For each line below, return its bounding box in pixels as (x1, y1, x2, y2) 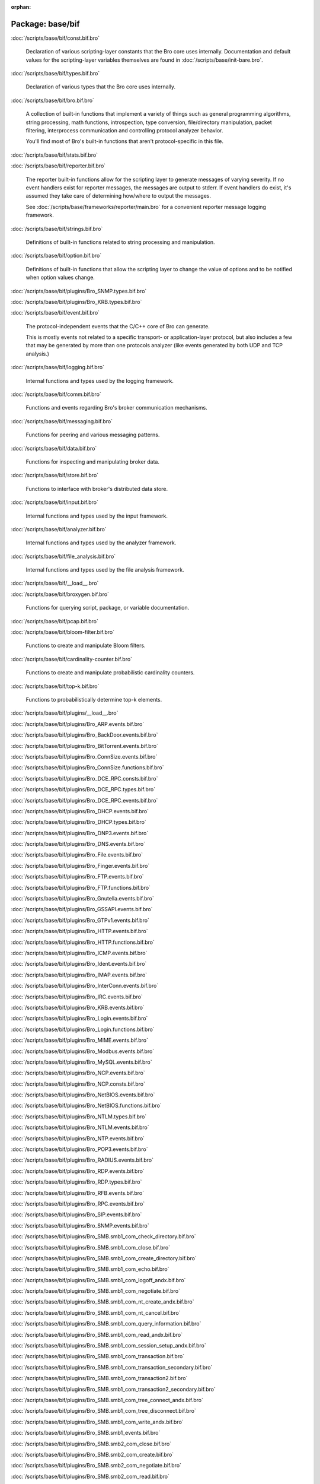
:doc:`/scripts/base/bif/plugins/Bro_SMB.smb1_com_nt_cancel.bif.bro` (11, 1309, 181, 1316)
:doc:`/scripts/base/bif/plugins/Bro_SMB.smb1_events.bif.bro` (11, 1429, 161, 1437)
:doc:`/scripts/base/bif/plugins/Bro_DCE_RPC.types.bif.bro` (11, 786, 156, 793)
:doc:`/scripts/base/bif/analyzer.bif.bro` (11, 525, 107, 532)
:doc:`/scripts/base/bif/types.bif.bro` (11, 70, 100, 77)
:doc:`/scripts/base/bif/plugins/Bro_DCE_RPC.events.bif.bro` (11, 797, 158, 804)
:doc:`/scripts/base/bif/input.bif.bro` (11, 499, 99, 506)
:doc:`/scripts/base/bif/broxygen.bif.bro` (11, 591, 110, 598)
